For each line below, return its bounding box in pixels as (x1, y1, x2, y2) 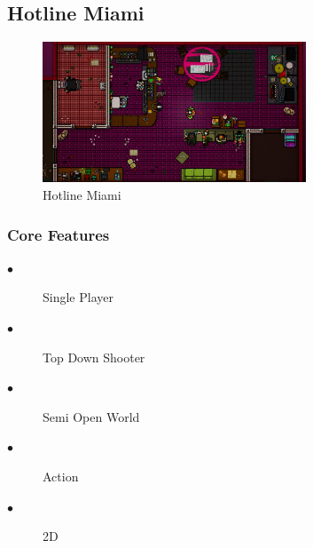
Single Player (43, 288, 113, 306)
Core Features (7, 223, 110, 245)
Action (43, 467, 79, 486)
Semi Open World (43, 407, 140, 425)
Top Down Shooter (43, 347, 145, 366)
